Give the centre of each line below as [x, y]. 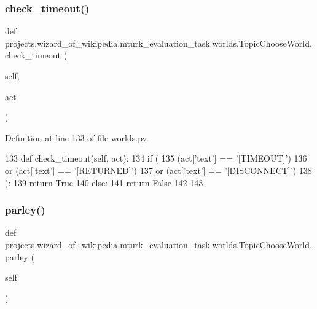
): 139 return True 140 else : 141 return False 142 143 [104, 182]
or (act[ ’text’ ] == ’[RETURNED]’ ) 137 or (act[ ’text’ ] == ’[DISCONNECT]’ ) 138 [158, 170]
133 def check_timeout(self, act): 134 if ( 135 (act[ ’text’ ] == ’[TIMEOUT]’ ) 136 [156, 158]
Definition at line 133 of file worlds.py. [77, 137]
